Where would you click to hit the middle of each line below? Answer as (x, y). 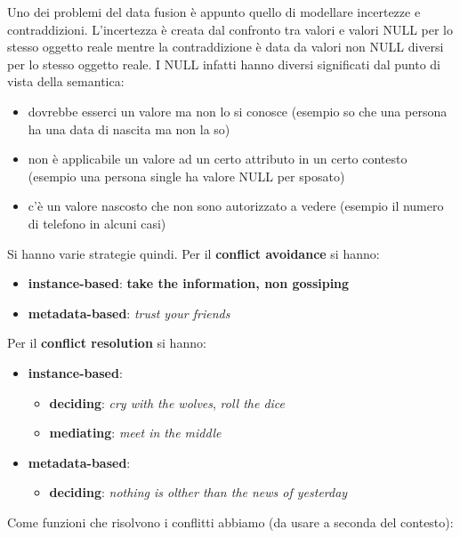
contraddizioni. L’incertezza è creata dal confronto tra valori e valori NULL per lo (230, 29)
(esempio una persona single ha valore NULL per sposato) (186, 176)
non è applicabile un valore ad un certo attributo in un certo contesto (218, 159)
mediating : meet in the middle (135, 433)
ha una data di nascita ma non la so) (129, 128)
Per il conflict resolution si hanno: (107, 343)
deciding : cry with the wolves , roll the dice (167, 402)
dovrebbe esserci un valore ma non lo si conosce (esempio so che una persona (238, 111)
